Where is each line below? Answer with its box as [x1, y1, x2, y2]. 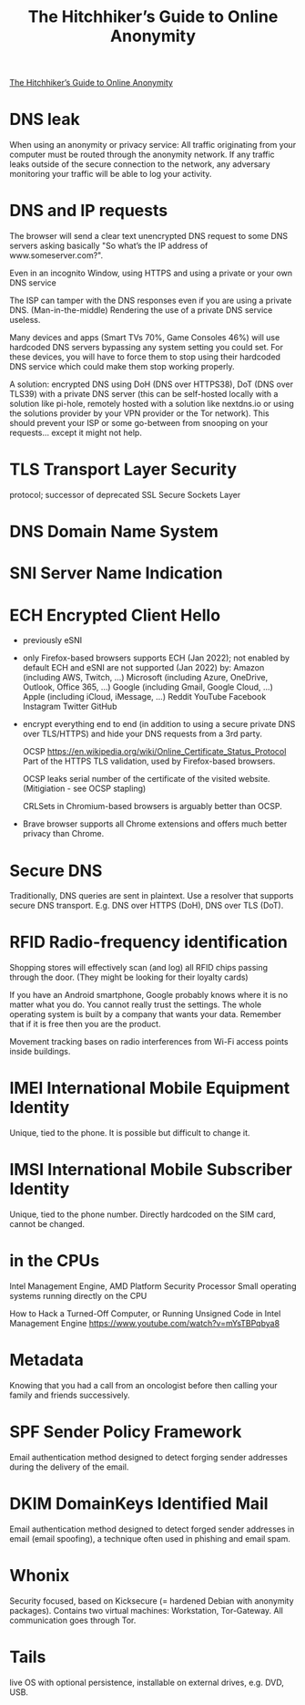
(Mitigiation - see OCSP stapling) [22, 783, 147, 795]
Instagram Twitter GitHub [22, 701, 117, 712]
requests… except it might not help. [9, 427, 143, 439]
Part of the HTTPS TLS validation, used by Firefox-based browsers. [22, 755, 276, 767]
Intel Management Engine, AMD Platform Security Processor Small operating [9, 1281, 297, 1292]
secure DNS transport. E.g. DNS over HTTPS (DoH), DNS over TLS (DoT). [9, 900, 284, 911]
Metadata [9, 1350, 84, 1370]
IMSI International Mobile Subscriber [9, 1159, 293, 1180]
